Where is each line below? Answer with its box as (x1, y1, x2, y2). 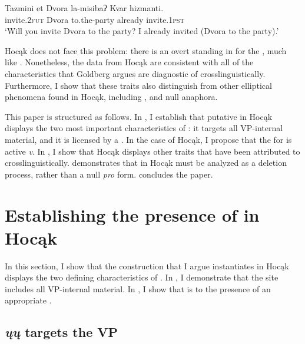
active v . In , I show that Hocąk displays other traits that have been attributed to (5, 145, 300, 157)
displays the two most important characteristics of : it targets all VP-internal (5, 122, 283, 134)
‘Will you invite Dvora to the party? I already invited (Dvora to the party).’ (5, 25, 279, 37)
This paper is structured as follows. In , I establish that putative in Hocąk (5, 110, 273, 122)
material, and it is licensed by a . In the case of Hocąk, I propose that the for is (5, 133, 292, 145)
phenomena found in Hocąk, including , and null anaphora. (5, 91, 218, 103)
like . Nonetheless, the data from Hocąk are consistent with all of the (5, 56, 254, 68)
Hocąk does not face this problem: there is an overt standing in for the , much (5, 44, 287, 56)
